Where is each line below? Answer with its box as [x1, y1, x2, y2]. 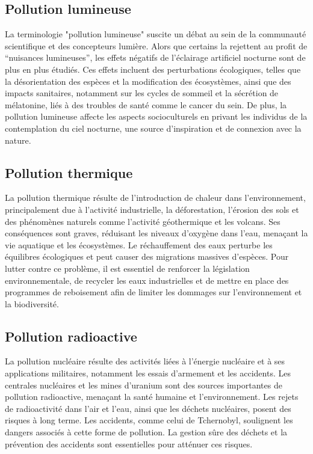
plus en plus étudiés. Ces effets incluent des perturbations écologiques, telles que [5, 63, 301, 75]
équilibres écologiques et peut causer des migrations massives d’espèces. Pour [5, 250, 289, 263]
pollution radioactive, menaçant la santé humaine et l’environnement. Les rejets [5, 390, 299, 403]
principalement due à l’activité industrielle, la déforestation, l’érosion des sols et [5, 203, 299, 215]
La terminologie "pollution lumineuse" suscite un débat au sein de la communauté [5, 28, 306, 40]
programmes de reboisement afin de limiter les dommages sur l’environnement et [5, 286, 302, 298]
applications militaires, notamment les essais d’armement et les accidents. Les [5, 367, 291, 379]
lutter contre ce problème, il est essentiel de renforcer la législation [5, 262, 250, 274]
